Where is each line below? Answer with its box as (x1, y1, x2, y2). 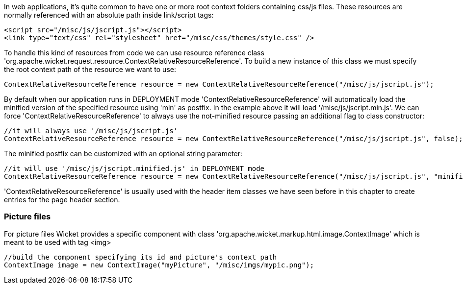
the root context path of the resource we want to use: (4, 65, 176, 73)
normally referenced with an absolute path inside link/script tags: (4, 11, 214, 19)
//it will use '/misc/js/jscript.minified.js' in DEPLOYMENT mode (4, 165, 265, 172)
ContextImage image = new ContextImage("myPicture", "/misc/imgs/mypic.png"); (4, 261, 314, 269)
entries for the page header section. (4, 195, 120, 204)
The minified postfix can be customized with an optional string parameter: (4, 149, 243, 158)
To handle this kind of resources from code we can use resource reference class (4, 48, 264, 57)
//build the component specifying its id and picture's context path (4, 253, 277, 261)
